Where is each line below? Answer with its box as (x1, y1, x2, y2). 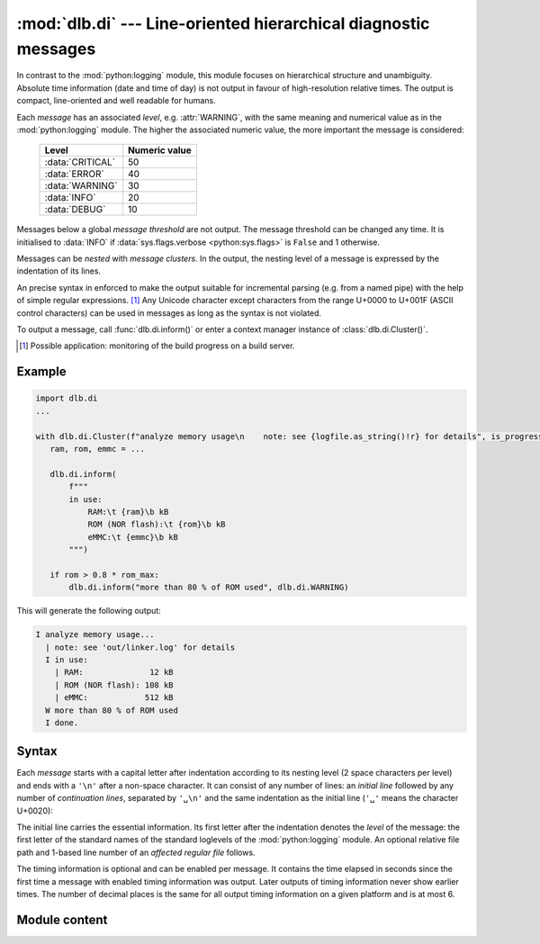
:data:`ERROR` (44, 167, 105, 180)
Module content (16, 912, 108, 927)
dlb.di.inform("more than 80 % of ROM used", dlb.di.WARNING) (68, 582, 349, 593)
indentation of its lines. (16, 265, 102, 276)
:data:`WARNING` (44, 180, 118, 193)
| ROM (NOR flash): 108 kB (54, 679, 175, 690)
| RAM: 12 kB (54, 667, 175, 678)
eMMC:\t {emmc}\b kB (87, 532, 179, 542)
